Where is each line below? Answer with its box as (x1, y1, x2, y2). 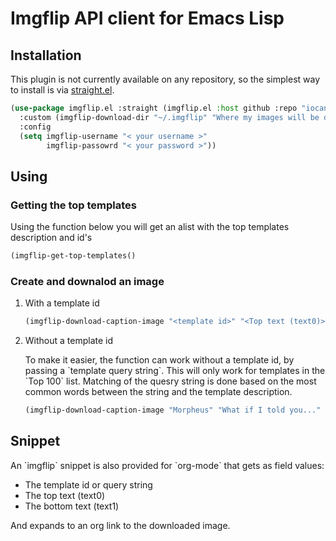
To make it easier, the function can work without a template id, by (24, 354, 295, 366)
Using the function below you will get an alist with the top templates (10, 221, 290, 233)
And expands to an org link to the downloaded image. (10, 519, 231, 531)
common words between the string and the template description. (24, 386, 293, 398)
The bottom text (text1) (24, 500, 120, 512)
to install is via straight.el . (10, 84, 115, 96)
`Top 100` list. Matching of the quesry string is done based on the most (24, 375, 317, 387)
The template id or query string (24, 478, 153, 491)
